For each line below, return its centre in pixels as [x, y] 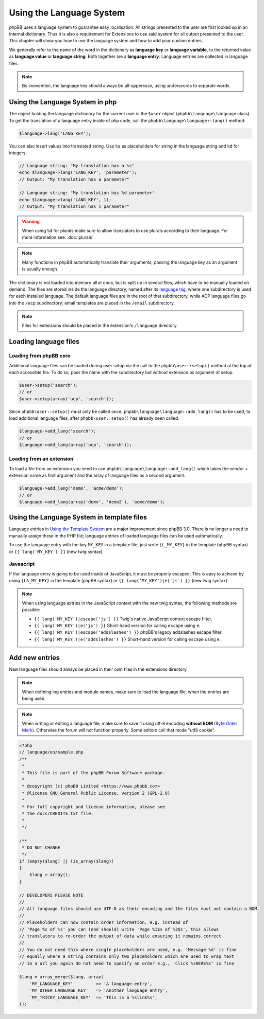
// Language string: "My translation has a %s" [77, 166]
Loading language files [44, 342]
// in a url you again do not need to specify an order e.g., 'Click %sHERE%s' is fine [127, 963]
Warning [31, 222]
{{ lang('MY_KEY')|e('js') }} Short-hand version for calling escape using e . [117, 626]
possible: [31, 610]
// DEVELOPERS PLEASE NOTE [51, 895]
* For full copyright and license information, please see [94, 807]
